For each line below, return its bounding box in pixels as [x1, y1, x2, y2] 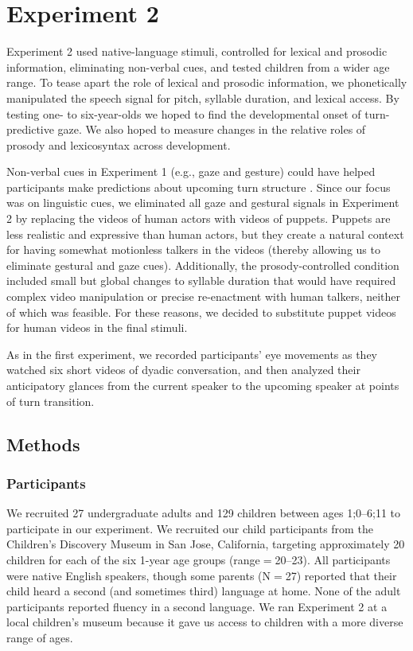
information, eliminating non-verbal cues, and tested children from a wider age [6, 58, 390, 75]
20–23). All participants [275, 551, 391, 567]
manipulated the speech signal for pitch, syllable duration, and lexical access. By [6, 89, 399, 106]
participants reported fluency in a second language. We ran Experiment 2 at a [6, 598, 388, 614]
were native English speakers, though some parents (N [6, 567, 271, 583]
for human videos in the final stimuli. [6, 319, 188, 336]
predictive [6, 121, 54, 138]
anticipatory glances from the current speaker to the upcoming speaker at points [6, 377, 399, 393]
